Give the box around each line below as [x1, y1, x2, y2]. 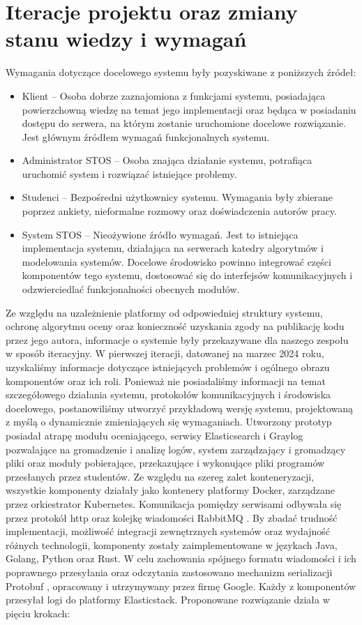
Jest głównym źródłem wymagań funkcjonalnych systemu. [22, 129, 270, 144]
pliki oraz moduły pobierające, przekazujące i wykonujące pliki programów [6, 455, 325, 470]
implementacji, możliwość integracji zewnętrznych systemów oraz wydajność [6, 524, 331, 539]
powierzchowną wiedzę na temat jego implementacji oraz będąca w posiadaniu [22, 102, 356, 116]
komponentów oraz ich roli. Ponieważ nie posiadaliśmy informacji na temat [6, 373, 326, 388]
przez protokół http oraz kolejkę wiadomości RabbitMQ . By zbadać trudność [6, 510, 338, 525]
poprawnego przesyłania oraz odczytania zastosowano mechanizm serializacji [6, 564, 333, 579]
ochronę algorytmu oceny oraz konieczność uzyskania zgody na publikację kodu [6, 319, 345, 333]
